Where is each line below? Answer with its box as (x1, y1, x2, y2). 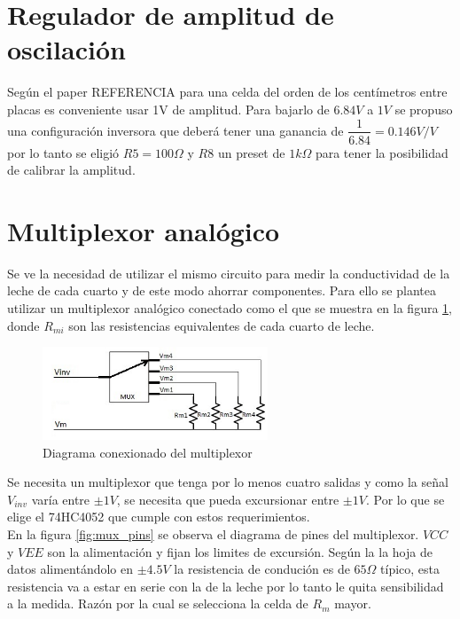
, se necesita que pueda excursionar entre (116, 490, 339, 508)
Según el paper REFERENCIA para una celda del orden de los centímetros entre (7, 82, 448, 101)
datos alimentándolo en (7, 560, 134, 578)
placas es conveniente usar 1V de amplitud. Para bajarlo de (7, 99, 330, 118)
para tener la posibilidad (315, 143, 448, 161)
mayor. (334, 594, 371, 613)
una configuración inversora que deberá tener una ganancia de (7, 121, 344, 139)
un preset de (217, 143, 285, 161)
